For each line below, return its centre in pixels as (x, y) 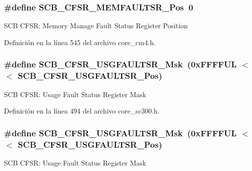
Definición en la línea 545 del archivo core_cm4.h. (80, 42)
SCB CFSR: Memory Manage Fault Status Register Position (96, 26)
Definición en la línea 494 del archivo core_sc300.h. (82, 111)
